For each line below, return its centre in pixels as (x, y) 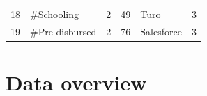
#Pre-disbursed (63, 31)
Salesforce (161, 31)
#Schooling (55, 14)
